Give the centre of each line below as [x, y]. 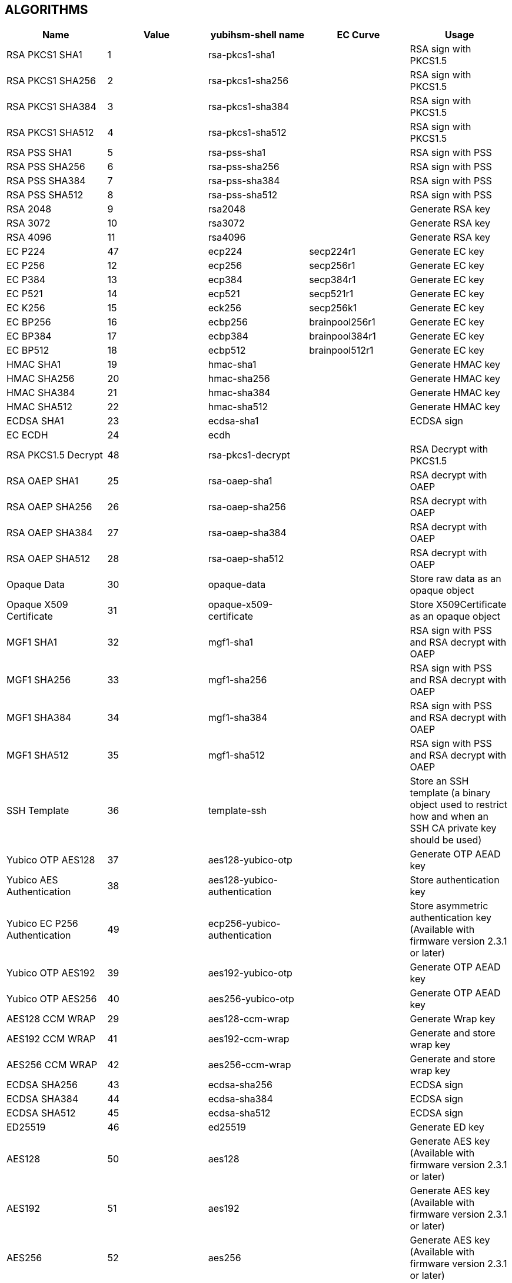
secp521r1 [331, 294]
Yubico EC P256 [42, 924]
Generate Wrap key [453, 1019]
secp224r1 [332, 252]
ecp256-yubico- [244, 924]
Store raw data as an [456, 579]
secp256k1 [333, 308]
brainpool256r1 [342, 322]
